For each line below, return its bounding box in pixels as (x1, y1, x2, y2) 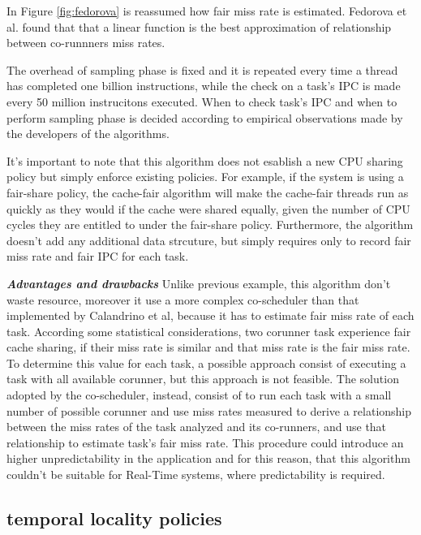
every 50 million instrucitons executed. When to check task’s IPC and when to (6, 93, 397, 110)
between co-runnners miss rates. (6, 34, 165, 51)
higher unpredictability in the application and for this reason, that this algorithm (6, 450, 410, 467)
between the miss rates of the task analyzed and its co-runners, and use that (6, 418, 387, 435)
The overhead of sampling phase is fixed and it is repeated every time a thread (6, 61, 398, 78)
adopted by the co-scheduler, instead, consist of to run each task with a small (6, 386, 392, 403)
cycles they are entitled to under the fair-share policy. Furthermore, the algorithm (6, 216, 414, 233)
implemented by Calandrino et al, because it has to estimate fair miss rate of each (6, 307, 415, 324)
